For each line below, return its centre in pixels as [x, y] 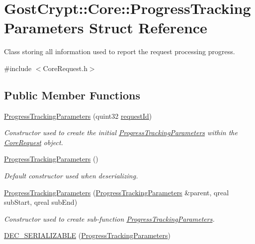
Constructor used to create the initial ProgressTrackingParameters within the [121, 132]
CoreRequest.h [65, 68]
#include [18, 68]
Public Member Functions [72, 95]
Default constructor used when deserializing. [71, 176]
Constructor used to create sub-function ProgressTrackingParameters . [109, 218]
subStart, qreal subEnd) [41, 202]
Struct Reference [148, 28]
